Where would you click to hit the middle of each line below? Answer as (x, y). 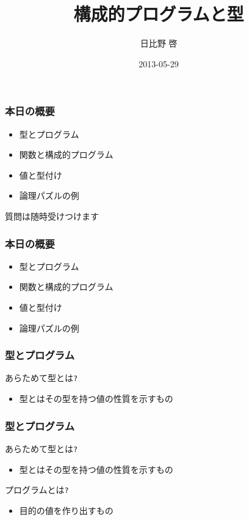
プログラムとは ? (37, 490)
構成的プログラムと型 (159, 14)
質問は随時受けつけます (52, 216)
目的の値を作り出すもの (66, 510)
